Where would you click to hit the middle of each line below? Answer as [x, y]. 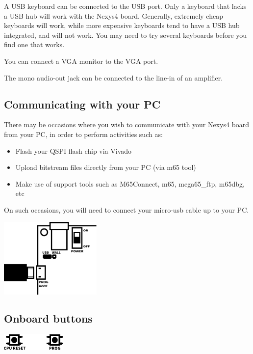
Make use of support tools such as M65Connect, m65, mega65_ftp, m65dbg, [130, 183]
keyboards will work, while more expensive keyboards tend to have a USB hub [122, 25]
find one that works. [34, 44]
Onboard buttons [48, 318]
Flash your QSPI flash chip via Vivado [74, 150]
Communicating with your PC [82, 104]
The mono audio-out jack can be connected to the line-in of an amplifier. [114, 77]
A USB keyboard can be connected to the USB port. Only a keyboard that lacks [125, 6]
